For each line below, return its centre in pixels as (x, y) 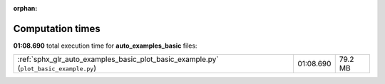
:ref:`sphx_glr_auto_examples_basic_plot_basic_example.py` (118, 59)
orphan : (25, 8)
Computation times (57, 28)
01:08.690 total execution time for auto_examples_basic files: (105, 46)
